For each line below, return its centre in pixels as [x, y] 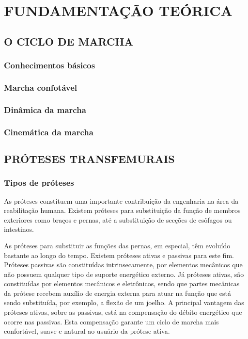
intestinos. [19, 229]
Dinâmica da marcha [45, 109]
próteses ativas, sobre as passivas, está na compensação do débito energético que [123, 312]
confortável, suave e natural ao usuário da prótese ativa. [87, 331]
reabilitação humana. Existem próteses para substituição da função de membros [122, 210]
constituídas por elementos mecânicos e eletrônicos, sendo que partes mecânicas [122, 283]
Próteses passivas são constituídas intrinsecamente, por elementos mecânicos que [123, 265]
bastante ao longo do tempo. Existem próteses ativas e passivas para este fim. [119, 255]
